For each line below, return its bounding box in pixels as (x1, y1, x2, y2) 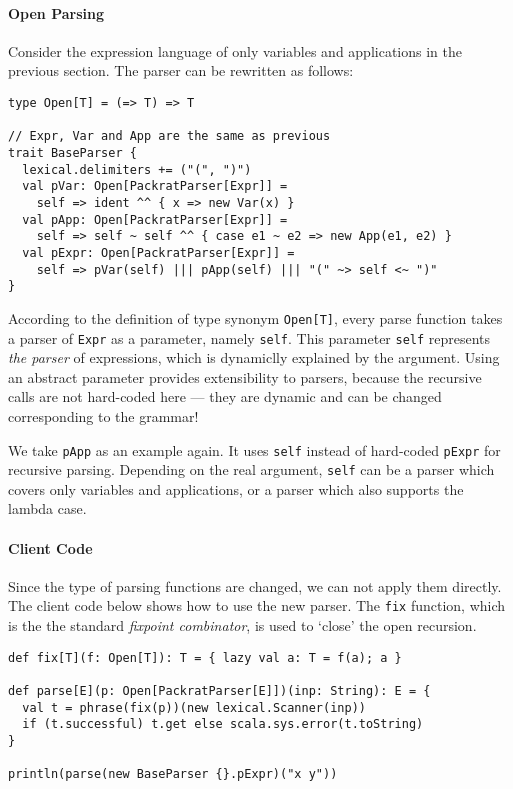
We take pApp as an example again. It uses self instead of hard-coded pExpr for (8, 439, 501, 460)
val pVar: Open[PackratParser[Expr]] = (22, 179, 288, 194)
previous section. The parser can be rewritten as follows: (8, 60, 354, 81)
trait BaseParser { (8, 145, 137, 160)
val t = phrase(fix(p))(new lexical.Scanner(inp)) (22, 700, 366, 715)
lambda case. (8, 498, 87, 519)
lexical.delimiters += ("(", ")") (22, 162, 252, 177)
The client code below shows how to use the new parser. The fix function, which (8, 595, 506, 616)
